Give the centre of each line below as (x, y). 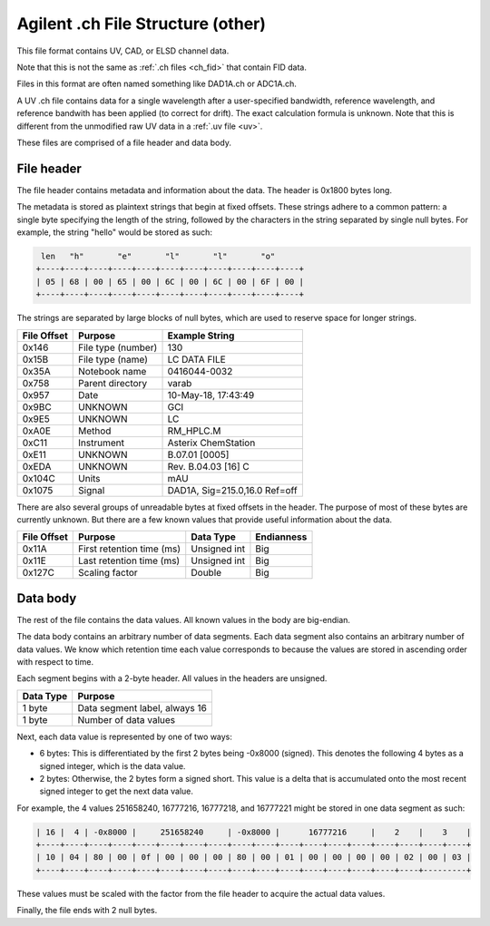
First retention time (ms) (130, 549)
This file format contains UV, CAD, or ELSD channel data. (123, 51)
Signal (92, 490)
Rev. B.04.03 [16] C (208, 466)
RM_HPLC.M (194, 431)
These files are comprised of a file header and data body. (124, 142)
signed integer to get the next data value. (117, 791)
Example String (201, 336)
